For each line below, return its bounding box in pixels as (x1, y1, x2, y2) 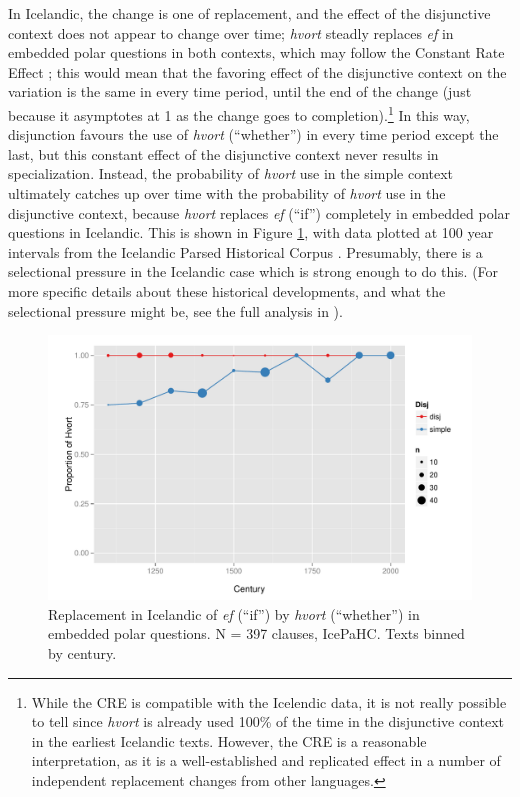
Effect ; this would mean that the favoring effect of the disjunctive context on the (8, 61, 507, 82)
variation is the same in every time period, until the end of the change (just (8, 81, 472, 102)
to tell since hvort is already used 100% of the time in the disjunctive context (31, 711, 505, 732)
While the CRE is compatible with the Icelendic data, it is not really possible (31, 691, 507, 712)
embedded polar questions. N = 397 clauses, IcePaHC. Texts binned (48, 623, 465, 644)
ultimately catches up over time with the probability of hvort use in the (8, 183, 446, 203)
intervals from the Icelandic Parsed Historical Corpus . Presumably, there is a (8, 241, 483, 262)
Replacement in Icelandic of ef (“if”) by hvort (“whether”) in (48, 603, 420, 624)
